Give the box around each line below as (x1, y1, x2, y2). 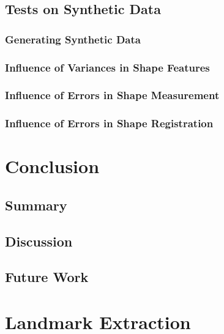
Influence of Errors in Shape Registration (5, 116, 214, 131)
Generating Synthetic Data (5, 31, 141, 46)
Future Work (5, 267, 89, 286)
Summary (5, 195, 67, 214)
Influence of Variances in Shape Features (5, 59, 210, 75)
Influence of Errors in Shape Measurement (5, 87, 220, 103)
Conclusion (5, 154, 100, 179)
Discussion (5, 231, 73, 250)
